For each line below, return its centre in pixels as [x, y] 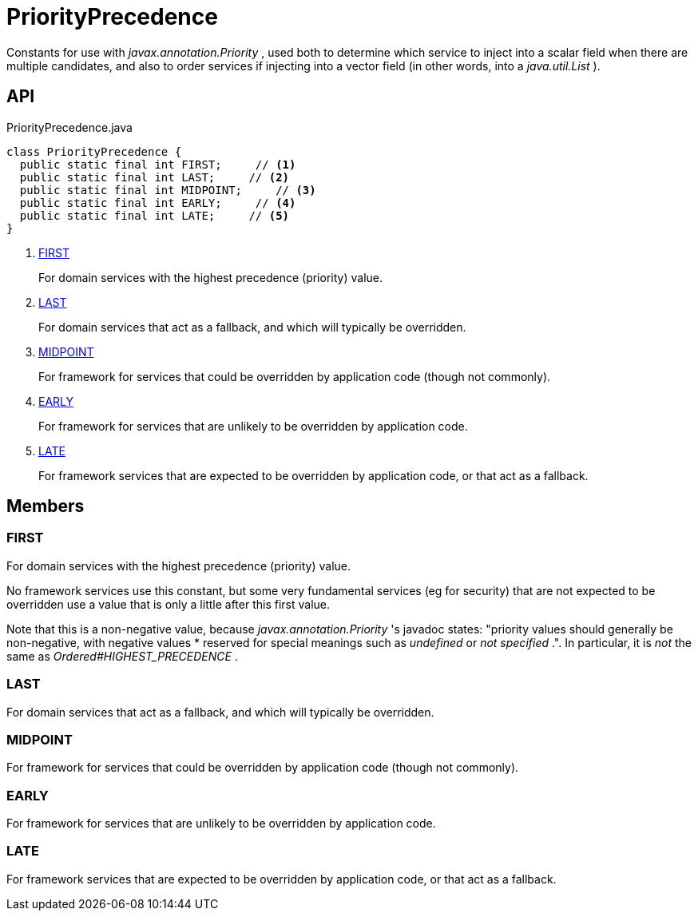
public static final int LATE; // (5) [155, 215]
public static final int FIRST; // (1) [158, 164]
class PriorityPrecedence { [94, 151]
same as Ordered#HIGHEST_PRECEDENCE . [122, 656]
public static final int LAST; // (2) [155, 177]
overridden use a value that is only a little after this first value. [169, 604]
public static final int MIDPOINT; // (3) [168, 190]
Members [46, 506]
